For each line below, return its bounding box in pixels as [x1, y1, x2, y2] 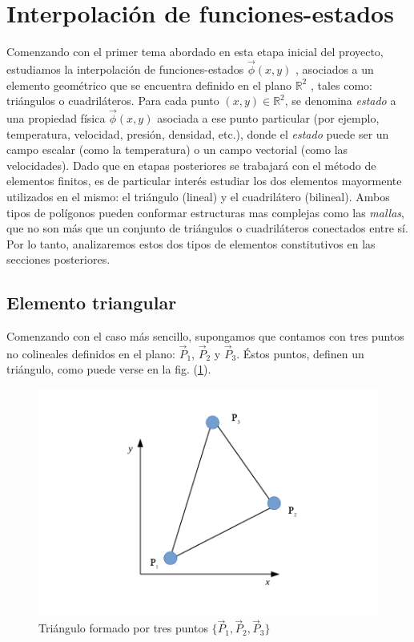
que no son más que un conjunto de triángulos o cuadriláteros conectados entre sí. [6, 220, 408, 236]
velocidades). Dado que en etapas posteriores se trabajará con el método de [6, 156, 376, 173]
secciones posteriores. [6, 251, 111, 268]
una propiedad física [6, 109, 106, 126]
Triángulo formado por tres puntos [38, 620, 208, 636]
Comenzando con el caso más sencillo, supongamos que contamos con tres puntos [6, 328, 404, 345]
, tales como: [310, 76, 372, 93]
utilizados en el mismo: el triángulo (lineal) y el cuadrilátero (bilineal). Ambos [6, 188, 390, 204]
